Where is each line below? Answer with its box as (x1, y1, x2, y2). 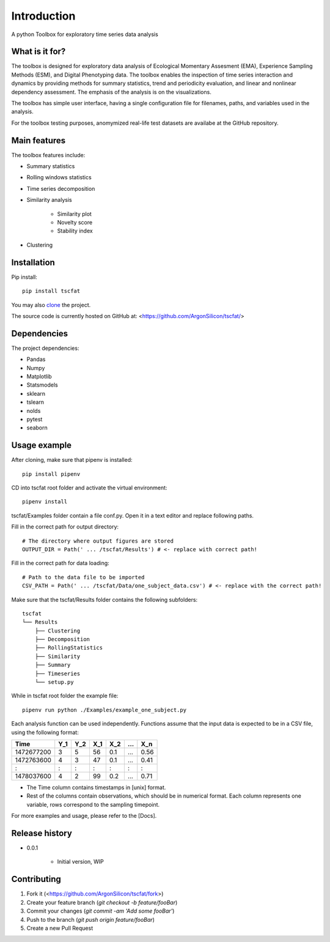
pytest (26, 415, 43, 423)
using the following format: (11, 729, 79, 736)
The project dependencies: (11, 344, 79, 352)
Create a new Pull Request (26, 924, 94, 932)
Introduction (11, 9, 76, 23)
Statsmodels (26, 381, 58, 388)
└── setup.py (34, 679, 74, 686)
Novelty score (57, 219, 93, 226)
